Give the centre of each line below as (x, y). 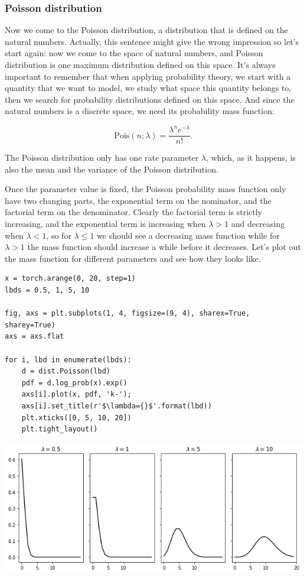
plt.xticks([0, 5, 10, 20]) (76, 418)
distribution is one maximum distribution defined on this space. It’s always (140, 64)
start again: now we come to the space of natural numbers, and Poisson (134, 53)
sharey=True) (30, 325)
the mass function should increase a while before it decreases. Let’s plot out (164, 247)
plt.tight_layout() (60, 429)
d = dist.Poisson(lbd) (66, 371)
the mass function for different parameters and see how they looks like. (133, 258)
